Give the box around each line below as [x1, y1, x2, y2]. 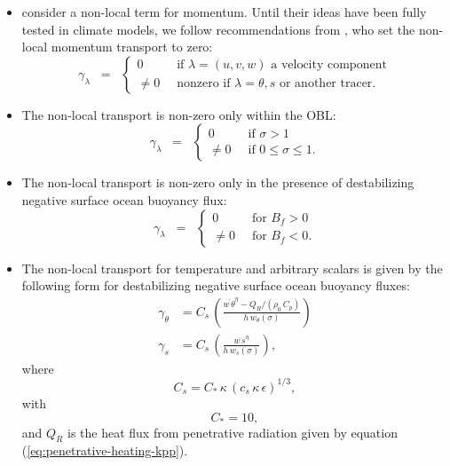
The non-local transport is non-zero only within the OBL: [21, 105, 336, 123]
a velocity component [271, 59, 387, 72]
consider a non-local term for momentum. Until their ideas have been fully [21, 3, 427, 20]
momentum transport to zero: [51, 37, 213, 56]
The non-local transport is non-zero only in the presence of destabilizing [21, 173, 414, 192]
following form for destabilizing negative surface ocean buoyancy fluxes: [21, 276, 410, 295]
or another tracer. [279, 77, 376, 91]
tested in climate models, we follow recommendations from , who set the [21, 20, 415, 38]
